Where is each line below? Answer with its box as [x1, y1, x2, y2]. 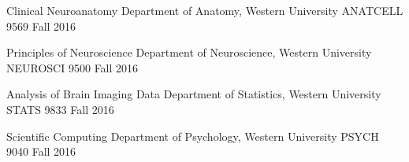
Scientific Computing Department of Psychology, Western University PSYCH [6, 127, 379, 144]
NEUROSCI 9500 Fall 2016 [6, 59, 139, 75]
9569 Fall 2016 [6, 17, 76, 34]
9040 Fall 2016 [6, 143, 76, 160]
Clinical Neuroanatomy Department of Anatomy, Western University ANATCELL [6, 2, 403, 18]
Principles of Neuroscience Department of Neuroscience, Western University [6, 44, 372, 61]
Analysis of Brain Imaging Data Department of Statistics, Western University [6, 86, 381, 102]
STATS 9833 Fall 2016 [6, 101, 114, 117]
